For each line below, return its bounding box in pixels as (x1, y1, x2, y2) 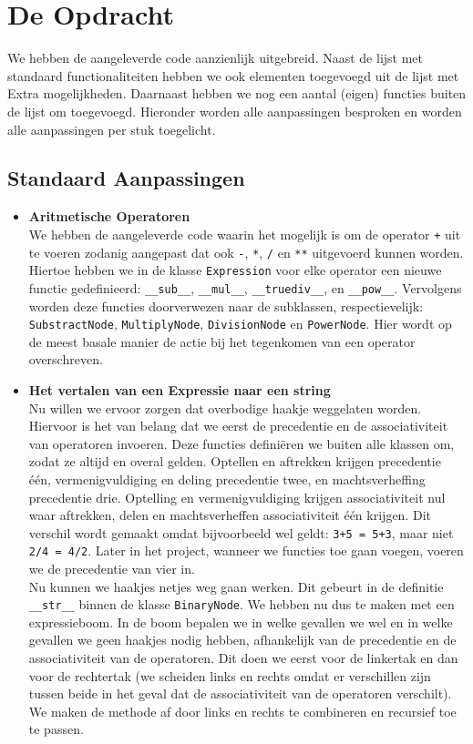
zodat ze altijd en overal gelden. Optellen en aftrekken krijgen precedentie (28, 452, 441, 471)
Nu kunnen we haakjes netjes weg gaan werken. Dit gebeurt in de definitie (28, 576, 444, 596)
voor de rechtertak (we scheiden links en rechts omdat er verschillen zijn (28, 666, 431, 685)
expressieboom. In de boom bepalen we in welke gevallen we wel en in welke (28, 612, 453, 631)
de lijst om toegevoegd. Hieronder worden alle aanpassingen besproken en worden (7, 101, 462, 120)
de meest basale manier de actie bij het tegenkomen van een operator (28, 331, 416, 351)
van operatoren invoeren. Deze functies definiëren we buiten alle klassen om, (28, 433, 455, 453)
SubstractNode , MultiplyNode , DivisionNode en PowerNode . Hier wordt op (28, 314, 452, 333)
